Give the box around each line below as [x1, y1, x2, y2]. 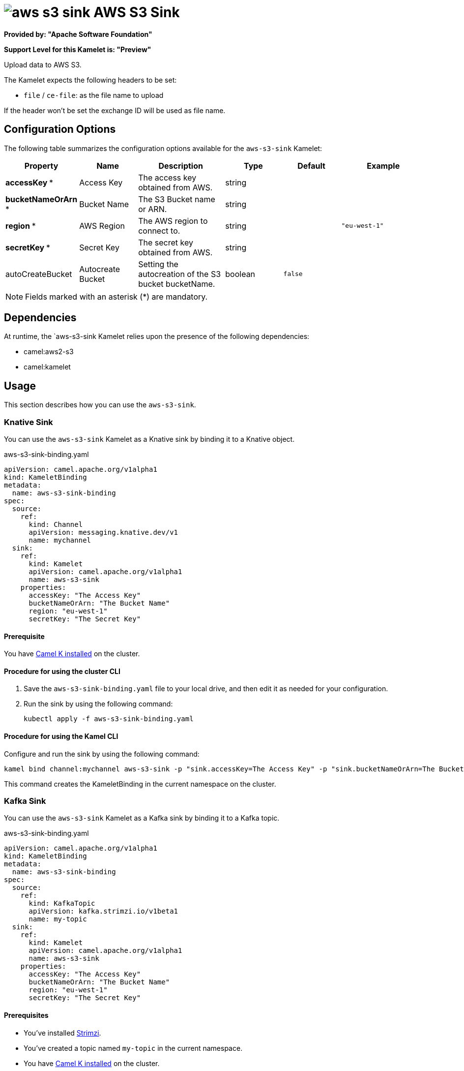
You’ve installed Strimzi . [24, 1028, 101, 1037]
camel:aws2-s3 [24, 347, 74, 356]
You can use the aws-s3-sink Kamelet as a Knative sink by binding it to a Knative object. [4, 435, 295, 444]
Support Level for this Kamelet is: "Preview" [4, 45, 151, 54]
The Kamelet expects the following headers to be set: [4, 75, 177, 84]
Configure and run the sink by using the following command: [4, 749, 200, 758]
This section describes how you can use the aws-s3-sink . [4, 400, 196, 409]
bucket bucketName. [138, 278, 215, 289]
